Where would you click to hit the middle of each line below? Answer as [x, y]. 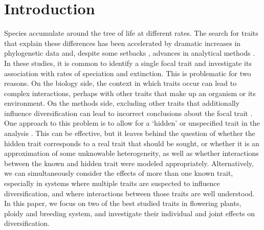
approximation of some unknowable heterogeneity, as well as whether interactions [131, 153]
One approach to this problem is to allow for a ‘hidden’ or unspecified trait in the [132, 123]
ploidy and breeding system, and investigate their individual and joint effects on [130, 213]
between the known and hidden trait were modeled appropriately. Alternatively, [129, 163]
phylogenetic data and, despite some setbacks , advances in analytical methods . [130, 53]
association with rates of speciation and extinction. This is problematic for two [128, 73]
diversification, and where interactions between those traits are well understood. [129, 193]
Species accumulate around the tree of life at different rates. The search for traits [131, 33]
